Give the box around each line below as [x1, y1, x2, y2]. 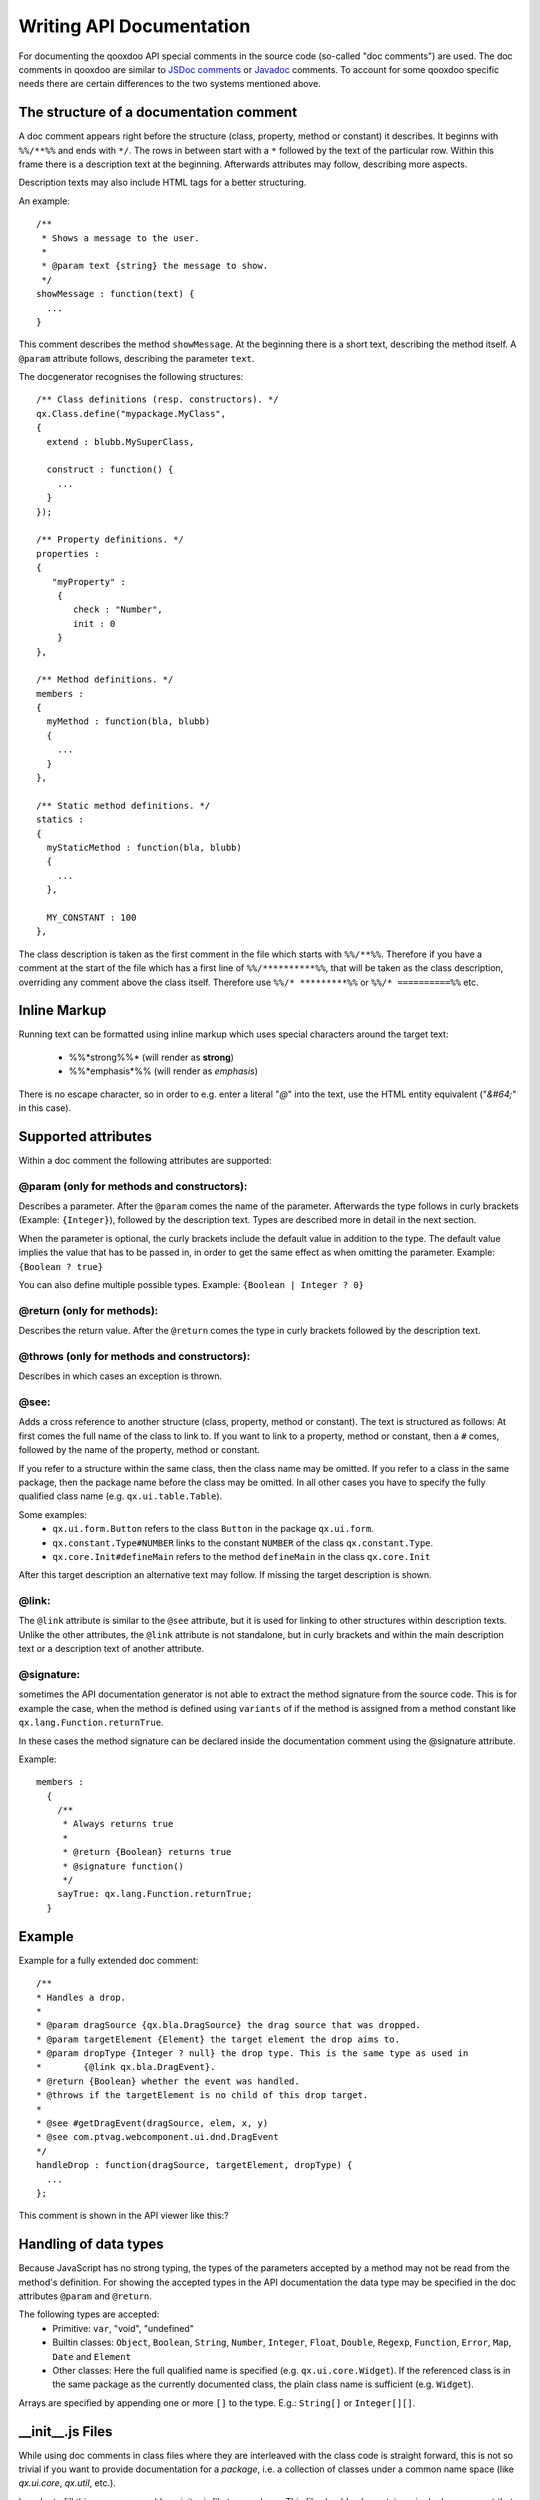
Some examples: [18, 1508, 87, 1520]
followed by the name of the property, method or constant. [18, 1444, 260, 1456]
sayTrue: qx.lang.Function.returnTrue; [56, 1888, 253, 1900]
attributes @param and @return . [18, 2290, 152, 2302]
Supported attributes [18, 1128, 153, 1145]
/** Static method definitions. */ [36, 800, 211, 811]
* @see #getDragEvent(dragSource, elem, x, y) [36, 2118, 269, 2129]
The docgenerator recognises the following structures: [18, 371, 244, 383]
